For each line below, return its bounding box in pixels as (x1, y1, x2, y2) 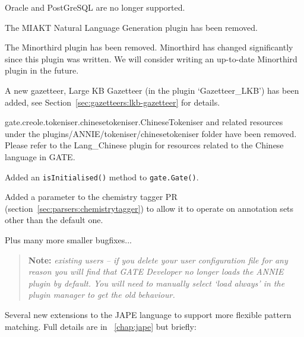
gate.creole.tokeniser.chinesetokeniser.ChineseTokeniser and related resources (5, 116, 283, 128)
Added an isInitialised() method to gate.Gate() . (5, 170, 199, 183)
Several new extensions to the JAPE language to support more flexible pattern (5, 308, 292, 320)
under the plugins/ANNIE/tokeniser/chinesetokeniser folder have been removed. (5, 127, 297, 139)
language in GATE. (5, 150, 75, 163)
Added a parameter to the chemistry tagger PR (5, 190, 178, 203)
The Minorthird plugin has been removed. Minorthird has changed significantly (5, 41, 293, 53)
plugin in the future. (5, 64, 79, 77)
